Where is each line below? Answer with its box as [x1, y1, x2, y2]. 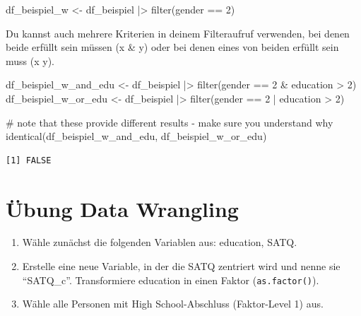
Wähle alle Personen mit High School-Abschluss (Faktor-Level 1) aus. [22, 296, 324, 311]
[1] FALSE [6, 155, 52, 165]
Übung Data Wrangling [6, 194, 239, 223]
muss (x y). [6, 53, 54, 68]
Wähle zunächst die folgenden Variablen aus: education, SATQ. [22, 235, 297, 250]
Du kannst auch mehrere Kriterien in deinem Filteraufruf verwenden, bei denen [6, 25, 350, 40]
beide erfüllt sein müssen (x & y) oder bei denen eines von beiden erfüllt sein [6, 40, 339, 54]
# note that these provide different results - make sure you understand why [6, 115, 333, 129]
